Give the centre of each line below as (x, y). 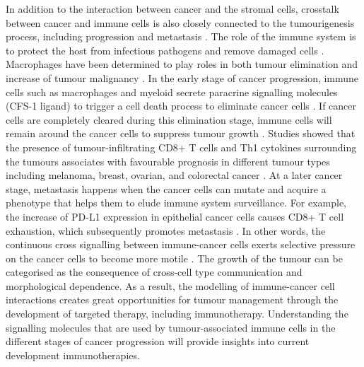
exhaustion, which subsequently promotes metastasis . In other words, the (166, 230)
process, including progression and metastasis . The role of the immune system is (181, 36)
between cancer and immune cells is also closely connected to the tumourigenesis (180, 22)
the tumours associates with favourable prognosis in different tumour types (168, 161)
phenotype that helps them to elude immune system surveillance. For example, (176, 203)
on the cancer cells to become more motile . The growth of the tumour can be (174, 258)
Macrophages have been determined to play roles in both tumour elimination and (182, 64)
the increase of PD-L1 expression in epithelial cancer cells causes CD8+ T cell (175, 216)
